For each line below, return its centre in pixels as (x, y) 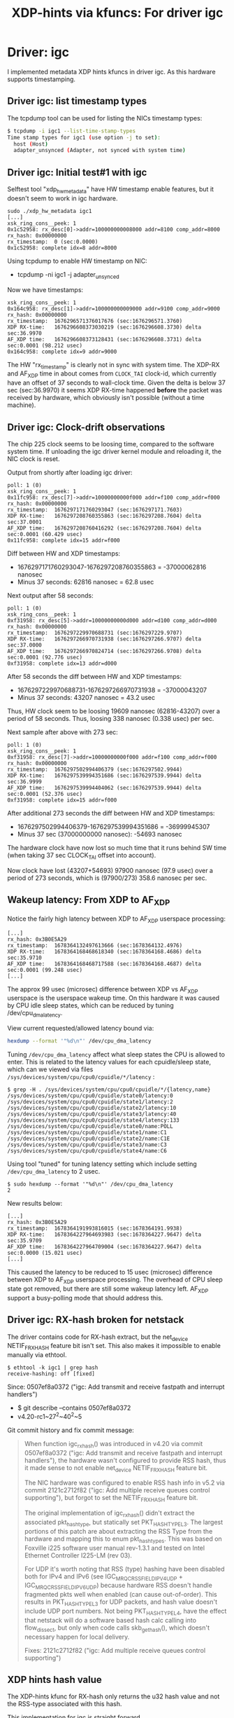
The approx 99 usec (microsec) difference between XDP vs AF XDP (103, 990)
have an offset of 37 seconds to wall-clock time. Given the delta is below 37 (116, 383)
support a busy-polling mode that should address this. (85, 1298)
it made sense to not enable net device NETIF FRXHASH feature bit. (116, 1468)
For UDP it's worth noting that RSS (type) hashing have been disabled (124, 1569)
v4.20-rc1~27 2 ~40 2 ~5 (50, 1416)
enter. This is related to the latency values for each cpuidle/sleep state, (109, 1062)
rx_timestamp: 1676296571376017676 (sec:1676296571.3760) (95, 321)
